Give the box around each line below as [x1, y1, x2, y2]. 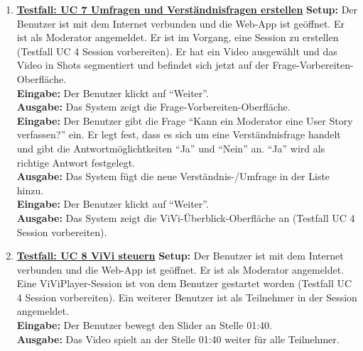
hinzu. [16, 182, 44, 197]
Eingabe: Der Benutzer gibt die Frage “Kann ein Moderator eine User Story [16, 113, 353, 128]
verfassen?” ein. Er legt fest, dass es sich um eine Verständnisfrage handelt [16, 127, 341, 142]
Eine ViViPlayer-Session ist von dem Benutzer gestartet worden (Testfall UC [16, 276, 352, 291]
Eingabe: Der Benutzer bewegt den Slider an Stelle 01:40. [16, 318, 272, 333]
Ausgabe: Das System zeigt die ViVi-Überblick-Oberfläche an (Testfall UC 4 [16, 210, 355, 225]
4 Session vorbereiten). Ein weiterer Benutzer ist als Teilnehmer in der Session [16, 289, 357, 304]
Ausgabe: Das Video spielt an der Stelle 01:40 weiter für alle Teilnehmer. [16, 331, 340, 346]
